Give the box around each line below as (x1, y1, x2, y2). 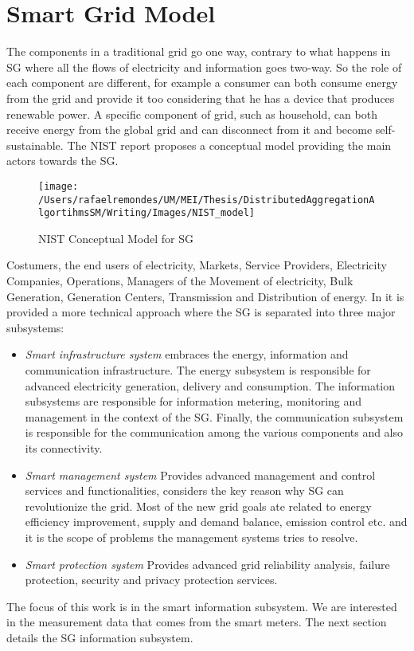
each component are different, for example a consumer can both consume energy (6, 74, 398, 91)
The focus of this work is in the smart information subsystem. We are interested (6, 598, 397, 614)
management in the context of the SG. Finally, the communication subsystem (25, 408, 404, 425)
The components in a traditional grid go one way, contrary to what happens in (6, 43, 391, 60)
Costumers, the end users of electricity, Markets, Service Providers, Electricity (6, 257, 387, 273)
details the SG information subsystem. (6, 629, 193, 645)
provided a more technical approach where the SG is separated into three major (6, 304, 396, 320)
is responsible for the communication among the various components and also (25, 424, 404, 441)
